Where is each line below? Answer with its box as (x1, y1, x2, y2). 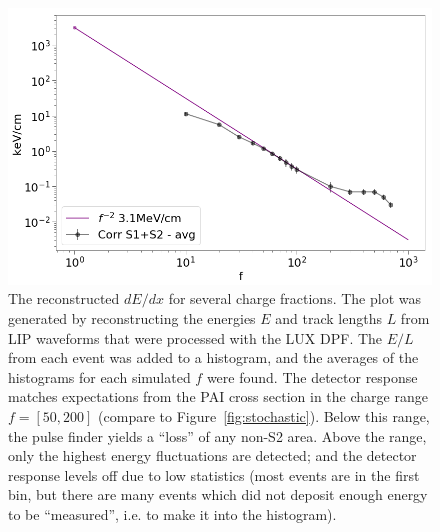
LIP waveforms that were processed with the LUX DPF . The (8, 327, 383, 348)
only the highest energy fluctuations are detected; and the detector (8, 445, 417, 466)
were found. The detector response (206, 366, 418, 387)
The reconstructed (8, 288, 120, 309)
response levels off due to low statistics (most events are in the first (8, 464, 420, 485)
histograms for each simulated (8, 366, 191, 387)
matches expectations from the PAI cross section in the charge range (8, 386, 428, 407)
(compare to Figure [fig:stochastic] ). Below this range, (98, 406, 430, 427)
